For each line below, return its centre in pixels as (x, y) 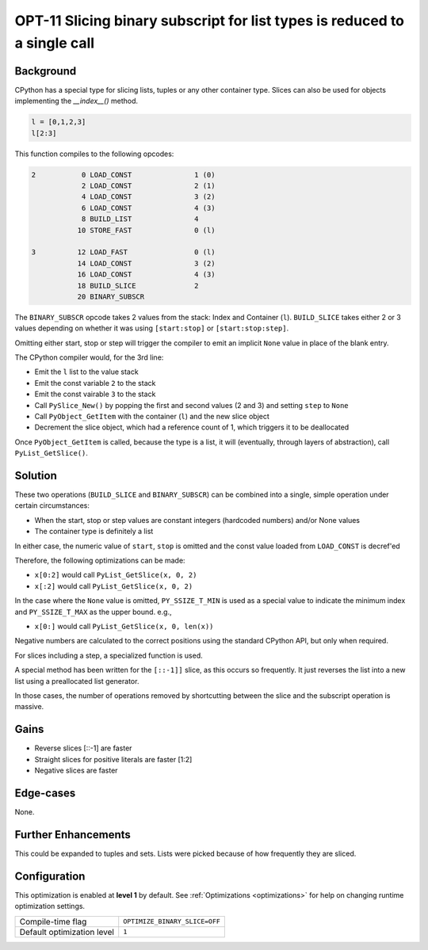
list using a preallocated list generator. (77, 681)
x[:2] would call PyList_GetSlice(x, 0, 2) (114, 586)
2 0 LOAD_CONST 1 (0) (123, 175)
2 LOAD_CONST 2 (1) (148, 185)
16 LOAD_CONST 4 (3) (146, 275)
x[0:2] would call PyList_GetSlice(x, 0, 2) (116, 575)
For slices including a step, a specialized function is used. (109, 655)
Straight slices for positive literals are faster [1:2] (113, 759)
